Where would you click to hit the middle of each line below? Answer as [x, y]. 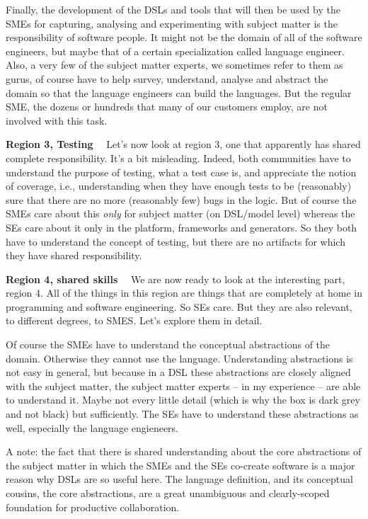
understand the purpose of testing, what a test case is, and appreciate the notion [181, 172]
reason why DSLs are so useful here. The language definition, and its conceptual [179, 479]
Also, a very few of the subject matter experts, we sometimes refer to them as [174, 65]
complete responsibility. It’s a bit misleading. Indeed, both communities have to [178, 158]
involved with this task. [57, 120]
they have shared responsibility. [74, 255]
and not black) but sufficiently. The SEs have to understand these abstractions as [182, 414]
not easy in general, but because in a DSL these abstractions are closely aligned [178, 372]
